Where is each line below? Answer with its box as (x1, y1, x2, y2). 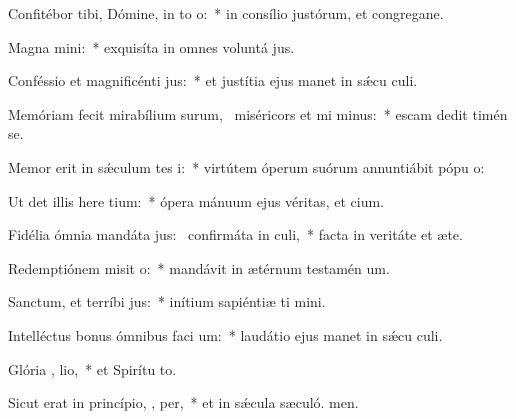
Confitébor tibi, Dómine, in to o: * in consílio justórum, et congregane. (8, 3, 444, 23)
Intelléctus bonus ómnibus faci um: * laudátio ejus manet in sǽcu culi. (8, 324, 443, 345)
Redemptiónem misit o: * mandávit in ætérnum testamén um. (8, 257, 390, 278)
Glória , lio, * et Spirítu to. (8, 358, 177, 379)
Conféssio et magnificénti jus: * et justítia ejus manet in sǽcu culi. (8, 70, 418, 91)
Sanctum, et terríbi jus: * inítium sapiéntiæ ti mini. (8, 291, 326, 312)
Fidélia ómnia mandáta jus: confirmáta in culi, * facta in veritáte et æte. (8, 224, 463, 245)
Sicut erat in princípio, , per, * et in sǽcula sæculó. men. (8, 392, 359, 413)
